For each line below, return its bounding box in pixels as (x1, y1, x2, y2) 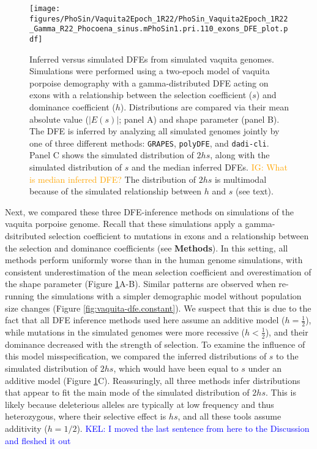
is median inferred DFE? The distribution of (29, 172, 196, 185)
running (5, 289, 34, 302)
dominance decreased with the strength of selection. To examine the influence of (5, 337, 305, 350)
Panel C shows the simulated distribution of (29, 148, 194, 161)
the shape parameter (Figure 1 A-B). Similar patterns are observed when (5, 277, 276, 290)
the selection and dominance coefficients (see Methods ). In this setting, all (5, 241, 288, 254)
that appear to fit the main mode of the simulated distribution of (5, 386, 250, 399)
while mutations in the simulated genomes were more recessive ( (5, 325, 245, 338)
